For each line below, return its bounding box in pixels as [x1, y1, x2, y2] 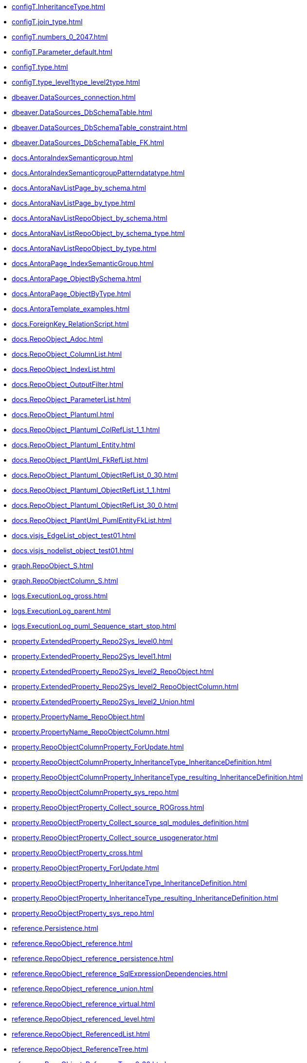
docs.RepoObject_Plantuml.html [12, 410, 114, 419]
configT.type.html [12, 63, 68, 71]
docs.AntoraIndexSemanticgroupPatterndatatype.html [12, 169, 185, 177]
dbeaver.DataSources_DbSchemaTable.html [12, 108, 152, 116]
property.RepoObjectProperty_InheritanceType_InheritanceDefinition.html [12, 879, 247, 887]
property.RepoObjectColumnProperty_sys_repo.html [12, 788, 179, 796]
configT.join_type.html [12, 18, 83, 26]
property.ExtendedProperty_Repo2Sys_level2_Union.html [12, 697, 195, 706]
